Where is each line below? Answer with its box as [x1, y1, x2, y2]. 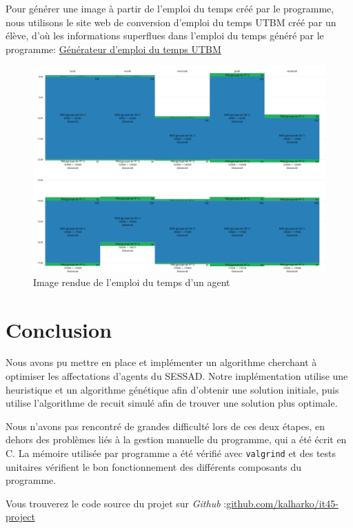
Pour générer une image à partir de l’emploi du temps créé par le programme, [6, 1, 334, 15]
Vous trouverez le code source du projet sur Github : [6, 496, 227, 510]
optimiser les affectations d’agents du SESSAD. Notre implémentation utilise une [6, 369, 348, 383]
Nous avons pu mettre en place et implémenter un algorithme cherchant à [6, 355, 317, 369]
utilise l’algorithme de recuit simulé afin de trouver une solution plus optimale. [6, 396, 338, 410]
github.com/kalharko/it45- [226, 496, 339, 510]
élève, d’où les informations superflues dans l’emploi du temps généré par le [6, 28, 324, 43]
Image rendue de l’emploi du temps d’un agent [33, 274, 230, 289]
